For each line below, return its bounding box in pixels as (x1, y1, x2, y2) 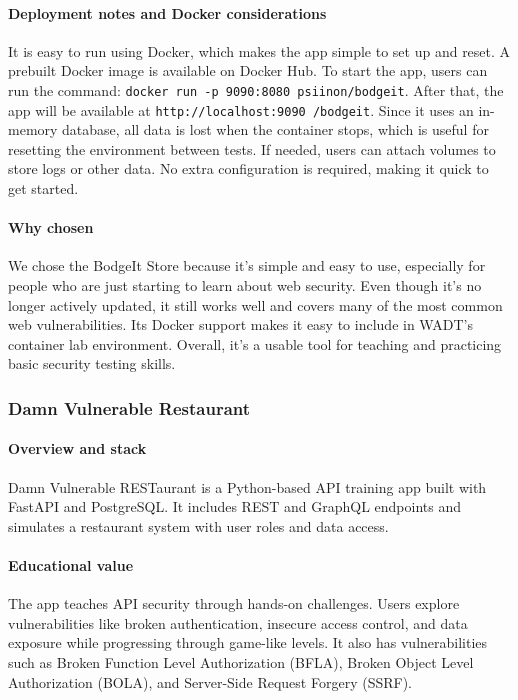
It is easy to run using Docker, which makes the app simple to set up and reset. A (8, 40, 511, 61)
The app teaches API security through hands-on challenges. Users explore (8, 593, 460, 614)
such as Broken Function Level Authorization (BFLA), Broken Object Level (8, 652, 474, 673)
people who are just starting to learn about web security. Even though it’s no (8, 275, 482, 296)
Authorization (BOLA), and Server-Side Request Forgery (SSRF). (8, 671, 412, 692)
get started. (8, 178, 79, 199)
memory (8, 119, 58, 140)
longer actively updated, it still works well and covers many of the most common (8, 294, 503, 315)
